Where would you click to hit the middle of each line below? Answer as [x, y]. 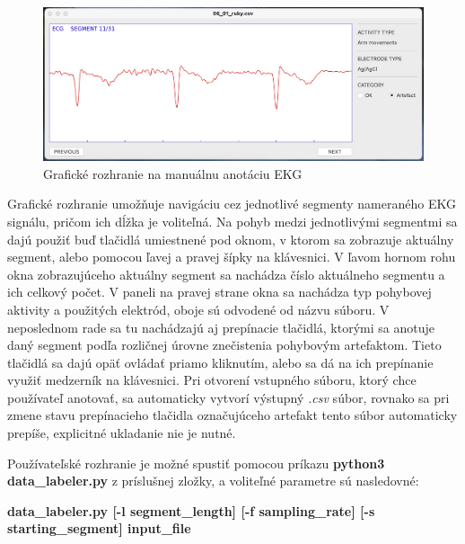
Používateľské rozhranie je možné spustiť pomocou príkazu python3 [196, 463]
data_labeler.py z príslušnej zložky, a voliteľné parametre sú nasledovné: [213, 481]
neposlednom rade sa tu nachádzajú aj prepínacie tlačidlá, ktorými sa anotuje [221, 327]
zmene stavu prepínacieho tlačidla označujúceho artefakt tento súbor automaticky [232, 415]
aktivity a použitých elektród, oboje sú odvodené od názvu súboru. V [198, 309]
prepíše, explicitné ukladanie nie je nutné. [122, 433]
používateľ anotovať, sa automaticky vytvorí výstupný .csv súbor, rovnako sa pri [228, 397]
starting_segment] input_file [99, 528]
